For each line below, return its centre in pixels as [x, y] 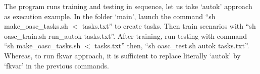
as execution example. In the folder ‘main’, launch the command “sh [110, 16]
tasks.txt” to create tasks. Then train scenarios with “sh [169, 26]
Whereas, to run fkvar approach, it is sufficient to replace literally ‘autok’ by [122, 55]
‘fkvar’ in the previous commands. [57, 65]
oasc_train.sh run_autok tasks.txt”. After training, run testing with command [125, 35]
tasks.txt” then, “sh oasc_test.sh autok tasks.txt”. [172, 46]
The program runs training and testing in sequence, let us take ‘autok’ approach [128, 6]
